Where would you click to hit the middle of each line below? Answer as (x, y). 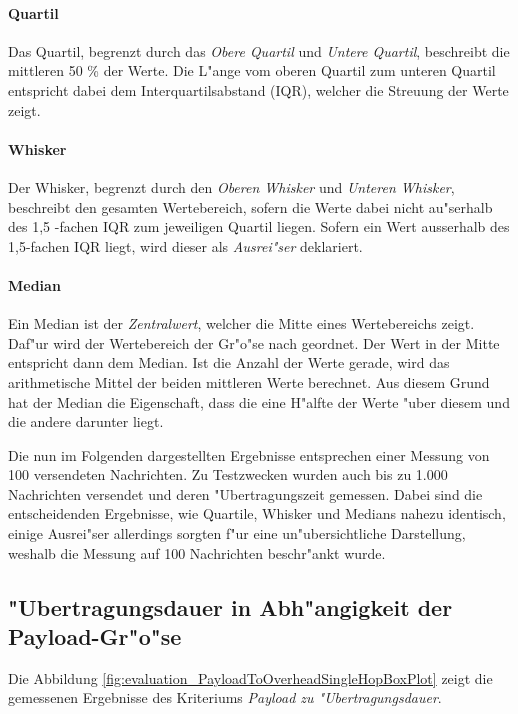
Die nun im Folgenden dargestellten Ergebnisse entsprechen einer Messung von (249, 454)
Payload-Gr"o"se (95, 636)
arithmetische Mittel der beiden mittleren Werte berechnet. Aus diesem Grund (249, 381)
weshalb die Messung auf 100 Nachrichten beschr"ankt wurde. (197, 552)
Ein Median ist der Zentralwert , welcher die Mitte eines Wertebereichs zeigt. (241, 323)
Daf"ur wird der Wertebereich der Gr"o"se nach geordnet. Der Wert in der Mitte (254, 342)
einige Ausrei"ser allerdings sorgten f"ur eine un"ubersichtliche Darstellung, (237, 533)
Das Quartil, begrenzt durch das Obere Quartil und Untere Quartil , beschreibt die (259, 50)
